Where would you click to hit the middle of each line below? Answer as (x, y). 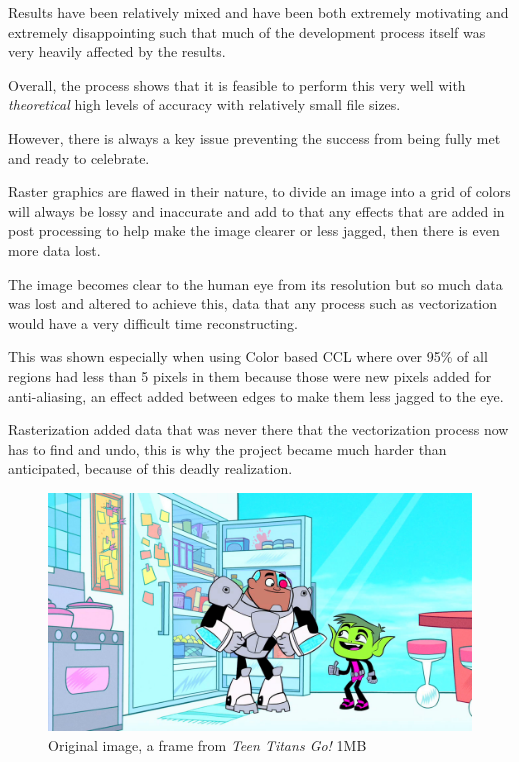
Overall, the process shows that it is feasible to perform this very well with (237, 84)
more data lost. (54, 249)
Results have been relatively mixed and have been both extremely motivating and (258, 12)
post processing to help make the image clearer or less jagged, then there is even (254, 230)
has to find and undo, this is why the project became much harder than (227, 448)
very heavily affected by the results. (117, 51)
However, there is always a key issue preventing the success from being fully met (254, 137)
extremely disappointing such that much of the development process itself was (247, 31)
